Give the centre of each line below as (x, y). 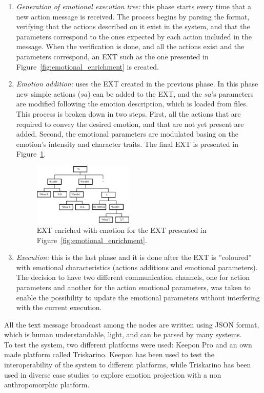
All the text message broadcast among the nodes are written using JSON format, (132, 324)
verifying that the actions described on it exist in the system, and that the (133, 26)
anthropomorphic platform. (47, 385)
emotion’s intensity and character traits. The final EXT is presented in (127, 144)
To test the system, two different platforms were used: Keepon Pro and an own (128, 344)
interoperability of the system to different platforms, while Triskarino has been (128, 365)
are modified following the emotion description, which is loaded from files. (132, 104)
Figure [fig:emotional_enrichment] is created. (87, 66)
